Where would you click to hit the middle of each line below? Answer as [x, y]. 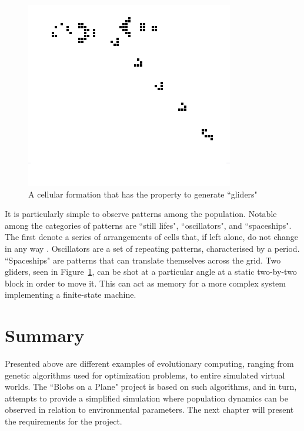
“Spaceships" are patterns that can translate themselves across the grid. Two [143, 260]
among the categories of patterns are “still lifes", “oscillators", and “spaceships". [148, 225]
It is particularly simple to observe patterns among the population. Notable [141, 214]
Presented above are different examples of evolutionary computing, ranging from [149, 363]
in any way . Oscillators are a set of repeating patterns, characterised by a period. [152, 248]
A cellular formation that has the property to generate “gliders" [143, 194]
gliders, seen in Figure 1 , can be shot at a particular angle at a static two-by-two [151, 272]
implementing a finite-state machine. [71, 295]
